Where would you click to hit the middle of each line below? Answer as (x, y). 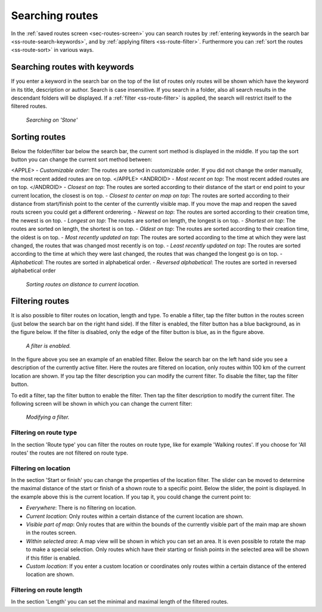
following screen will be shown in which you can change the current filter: (102, 403)
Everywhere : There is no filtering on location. (81, 508)
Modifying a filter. (48, 417)
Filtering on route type (44, 432)
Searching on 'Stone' (52, 120)
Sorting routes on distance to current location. (83, 284)
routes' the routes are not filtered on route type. (69, 453)
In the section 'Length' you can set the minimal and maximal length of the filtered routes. (120, 602)
